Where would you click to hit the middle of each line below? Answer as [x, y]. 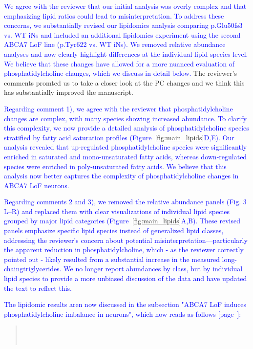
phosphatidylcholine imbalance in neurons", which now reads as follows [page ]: [123, 314]
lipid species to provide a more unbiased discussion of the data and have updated [126, 278]
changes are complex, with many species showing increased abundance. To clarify [126, 118]
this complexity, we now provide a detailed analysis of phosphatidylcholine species [126, 128]
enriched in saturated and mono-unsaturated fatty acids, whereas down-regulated [126, 156]
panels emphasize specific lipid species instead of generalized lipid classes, [114, 230]
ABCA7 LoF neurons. [37, 185]
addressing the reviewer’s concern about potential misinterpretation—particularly [126, 240]
